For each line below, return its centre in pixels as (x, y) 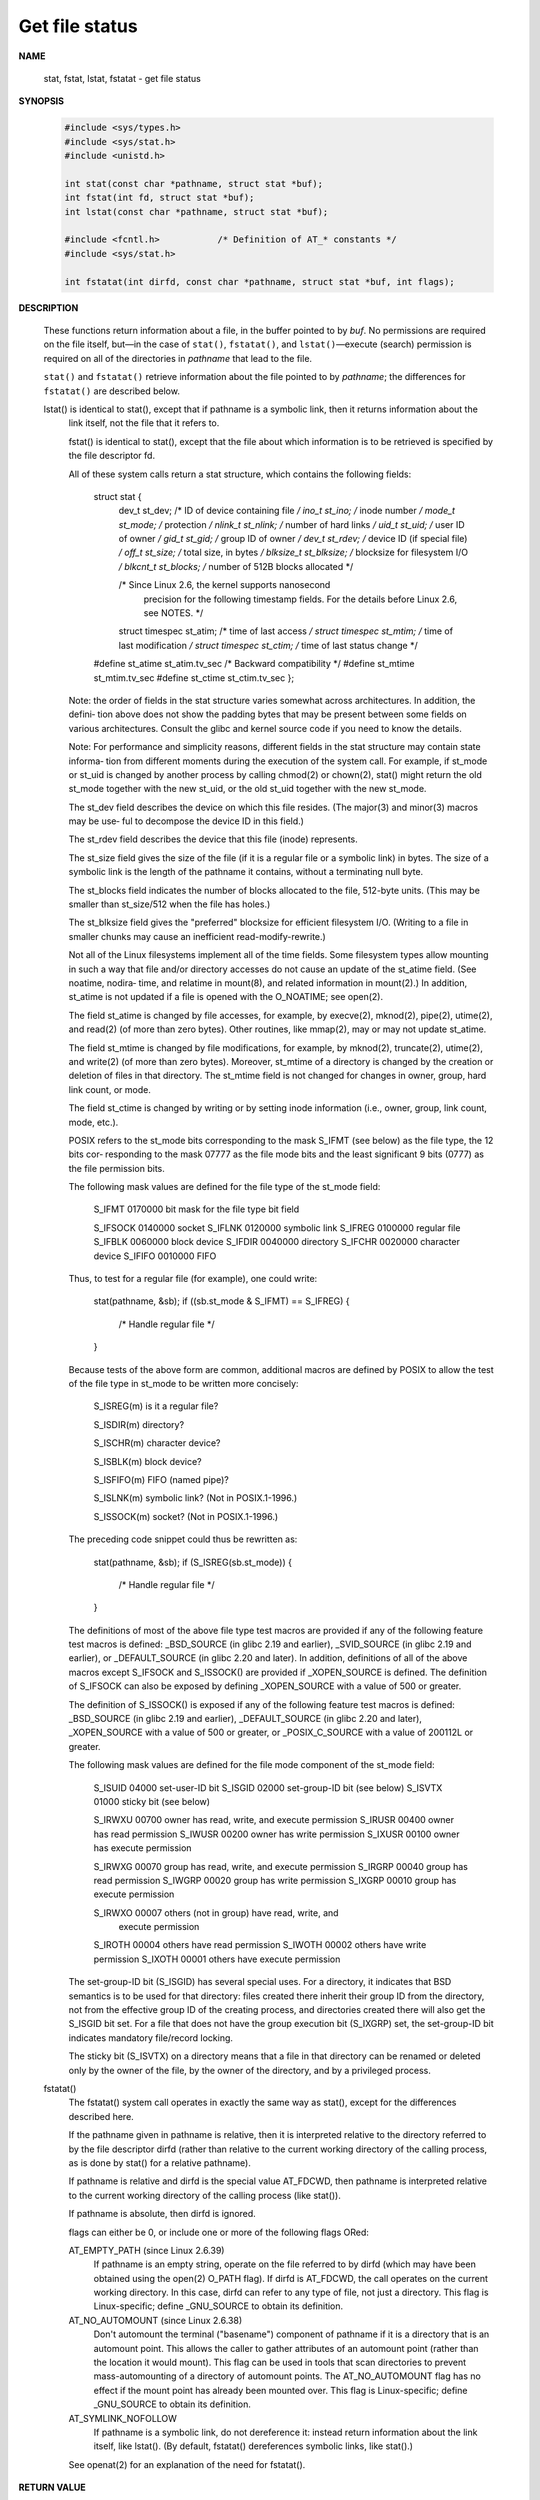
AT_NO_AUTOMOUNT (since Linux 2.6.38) (155, 2320)
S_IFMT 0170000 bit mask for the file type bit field (196, 1209)
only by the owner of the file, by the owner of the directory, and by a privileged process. (250, 2070)
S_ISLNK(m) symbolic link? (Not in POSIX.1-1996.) (195, 1498)
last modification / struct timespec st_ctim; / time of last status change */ (268, 645)
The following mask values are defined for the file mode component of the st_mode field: (251, 1765)
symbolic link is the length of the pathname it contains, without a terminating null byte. (246, 872)
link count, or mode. (110, 1089)
